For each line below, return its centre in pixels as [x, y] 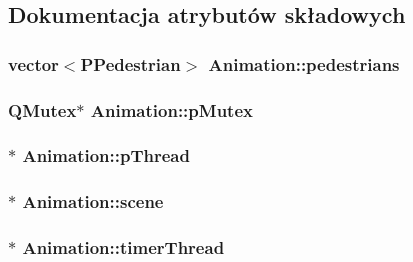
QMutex [42, 109]
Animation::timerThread [123, 247]
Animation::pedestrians [304, 63]
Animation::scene [93, 201]
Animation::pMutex [171, 109]
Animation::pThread [106, 155]
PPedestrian [130, 63]
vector [33, 63]
